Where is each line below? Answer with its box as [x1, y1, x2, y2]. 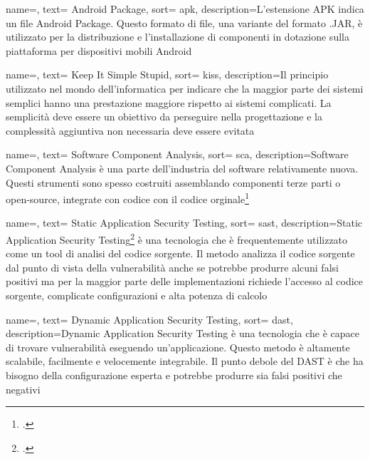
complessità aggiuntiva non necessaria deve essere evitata [6, 123, 255, 138]
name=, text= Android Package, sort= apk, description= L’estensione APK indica [6, 1, 364, 16]
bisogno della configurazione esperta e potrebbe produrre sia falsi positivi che [6, 367, 342, 382]
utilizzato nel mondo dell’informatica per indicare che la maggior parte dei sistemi [6, 81, 364, 96]
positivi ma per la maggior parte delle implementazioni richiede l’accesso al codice [6, 274, 364, 289]
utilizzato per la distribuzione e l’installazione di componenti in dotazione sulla [6, 29, 349, 44]
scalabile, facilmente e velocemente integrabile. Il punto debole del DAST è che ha [6, 354, 364, 368]
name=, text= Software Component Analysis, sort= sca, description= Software [6, 147, 349, 162]
